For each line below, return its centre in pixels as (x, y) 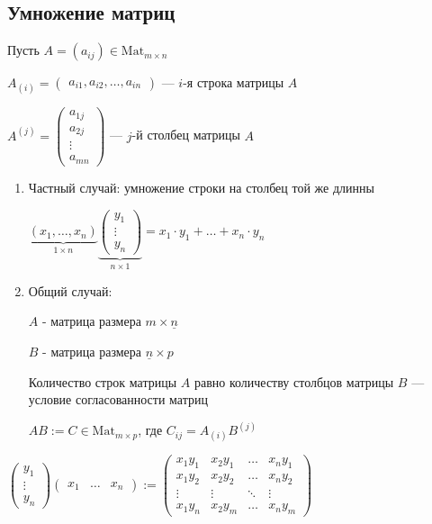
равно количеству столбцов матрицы (294, 381)
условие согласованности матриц (118, 399)
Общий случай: (70, 290)
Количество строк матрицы (103, 381)
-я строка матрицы (234, 82)
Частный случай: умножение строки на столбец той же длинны (201, 187)
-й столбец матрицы (186, 135)
